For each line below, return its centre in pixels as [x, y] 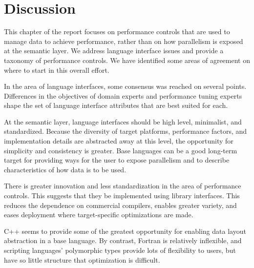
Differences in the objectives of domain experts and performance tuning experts [123, 95]
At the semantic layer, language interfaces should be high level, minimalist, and [123, 121]
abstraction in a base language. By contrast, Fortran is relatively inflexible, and [123, 240]
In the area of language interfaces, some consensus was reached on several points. [125, 86]
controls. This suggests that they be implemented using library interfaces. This [122, 196]
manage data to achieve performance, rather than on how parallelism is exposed [124, 41]
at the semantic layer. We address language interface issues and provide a [114, 51]
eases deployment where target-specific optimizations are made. [99, 215]
